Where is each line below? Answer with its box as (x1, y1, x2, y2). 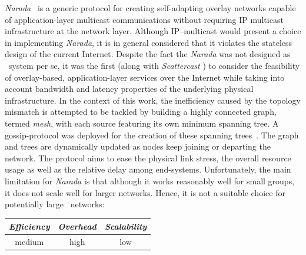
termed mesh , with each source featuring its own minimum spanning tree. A (5, 117, 279, 129)
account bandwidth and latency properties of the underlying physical (5, 82, 254, 95)
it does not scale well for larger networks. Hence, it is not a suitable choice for (5, 186, 285, 198)
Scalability (104, 220, 147, 233)
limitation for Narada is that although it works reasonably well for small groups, (5, 174, 295, 187)
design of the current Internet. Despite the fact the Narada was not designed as (5, 48, 291, 60)
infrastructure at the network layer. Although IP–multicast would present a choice (5, 25, 301, 37)
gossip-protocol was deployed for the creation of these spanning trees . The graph (5, 128, 299, 141)
